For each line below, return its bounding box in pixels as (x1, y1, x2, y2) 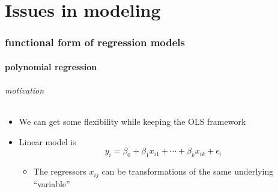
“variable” (33, 177, 70, 190)
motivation (5, 84, 44, 96)
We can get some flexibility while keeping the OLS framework (19, 115, 246, 128)
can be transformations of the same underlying (101, 165, 274, 178)
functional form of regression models (5, 35, 185, 50)
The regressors (33, 165, 86, 178)
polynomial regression (5, 60, 97, 73)
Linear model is (19, 135, 76, 148)
